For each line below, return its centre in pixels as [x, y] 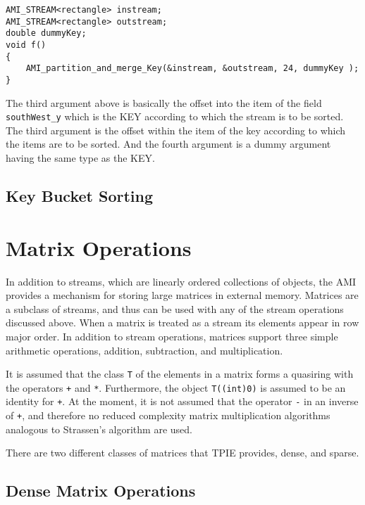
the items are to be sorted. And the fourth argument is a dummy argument [168, 144]
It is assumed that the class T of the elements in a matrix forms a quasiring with [180, 374]
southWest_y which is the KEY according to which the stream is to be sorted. [175, 116]
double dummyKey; [46, 33]
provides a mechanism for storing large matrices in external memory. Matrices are [182, 295]
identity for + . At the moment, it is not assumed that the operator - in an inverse [182, 401]
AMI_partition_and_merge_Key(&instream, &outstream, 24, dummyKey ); [192, 69]
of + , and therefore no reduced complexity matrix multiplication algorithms [168, 415]
